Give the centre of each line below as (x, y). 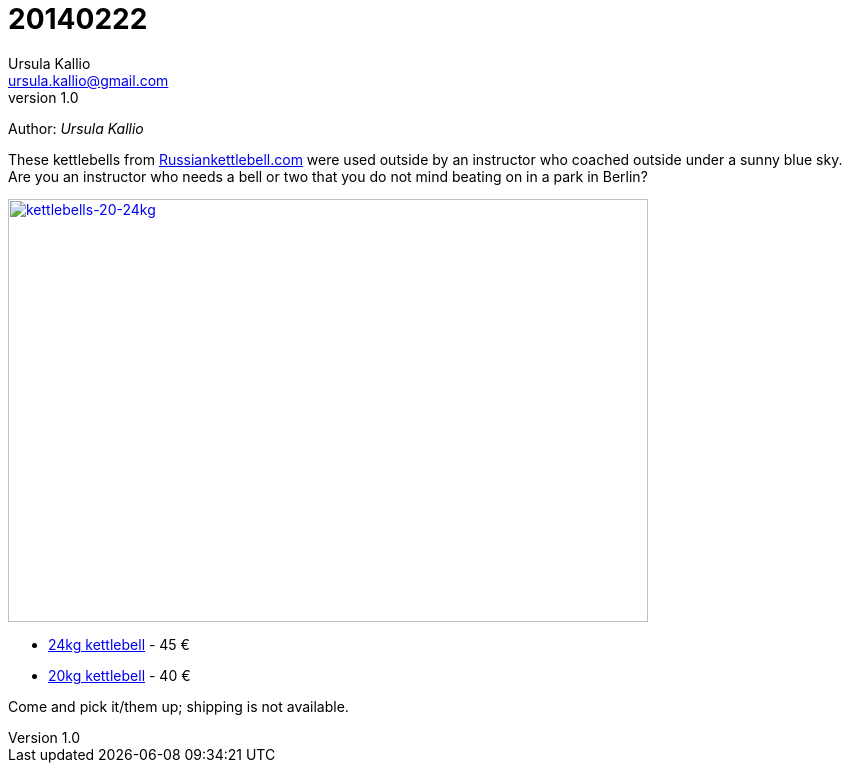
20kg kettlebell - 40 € (119, 675)
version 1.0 (43, 97)
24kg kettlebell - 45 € (119, 644)
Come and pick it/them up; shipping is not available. (178, 706)
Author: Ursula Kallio (76, 128)
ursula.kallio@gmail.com (88, 80)
